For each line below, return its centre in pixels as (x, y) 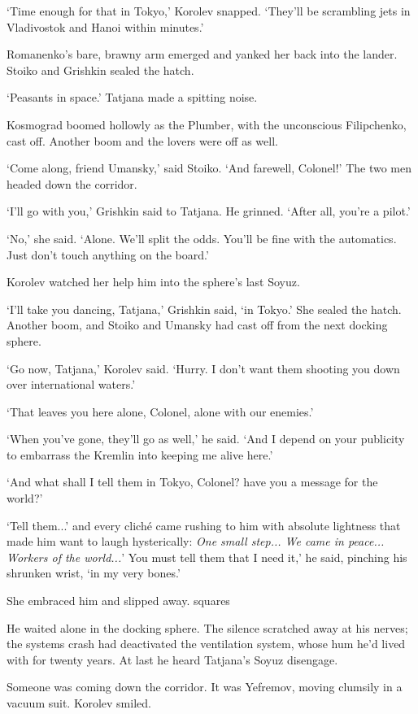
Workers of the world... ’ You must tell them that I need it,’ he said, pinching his (207, 557)
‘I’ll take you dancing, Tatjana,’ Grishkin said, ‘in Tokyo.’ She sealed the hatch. (204, 309)
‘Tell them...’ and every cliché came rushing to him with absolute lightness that (204, 525)
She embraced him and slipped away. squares (118, 601)
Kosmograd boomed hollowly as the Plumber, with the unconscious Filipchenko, (207, 124)
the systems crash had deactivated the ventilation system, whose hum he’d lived (206, 644)
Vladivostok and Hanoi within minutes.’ (105, 26)
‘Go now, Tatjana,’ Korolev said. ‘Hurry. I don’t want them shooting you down (203, 368)
